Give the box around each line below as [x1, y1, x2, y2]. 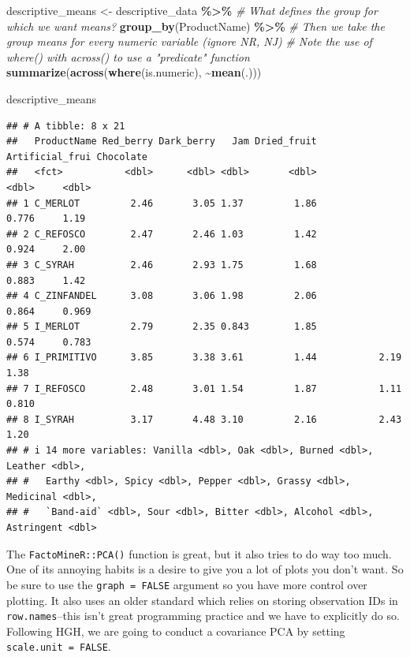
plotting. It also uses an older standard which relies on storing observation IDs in [6, 592, 398, 608]
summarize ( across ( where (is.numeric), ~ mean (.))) [6, 64, 262, 80]
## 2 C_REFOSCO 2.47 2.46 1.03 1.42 [6, 228, 317, 240]
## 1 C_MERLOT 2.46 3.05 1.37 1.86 [6, 197, 317, 209]
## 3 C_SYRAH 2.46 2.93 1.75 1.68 [6, 259, 317, 271]
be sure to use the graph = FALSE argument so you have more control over [6, 576, 367, 592]
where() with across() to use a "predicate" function [6, 48, 250, 65]
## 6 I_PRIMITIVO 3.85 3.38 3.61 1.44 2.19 [6, 352, 402, 364]
